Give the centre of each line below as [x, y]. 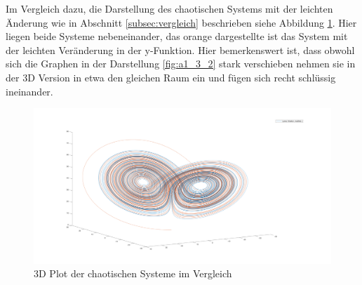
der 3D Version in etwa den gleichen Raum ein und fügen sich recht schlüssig [171, 77]
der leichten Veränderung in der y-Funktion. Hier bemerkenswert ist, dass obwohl [180, 49]
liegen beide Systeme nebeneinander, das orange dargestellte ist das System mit [177, 36]
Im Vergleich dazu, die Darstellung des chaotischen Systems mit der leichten [169, 8]
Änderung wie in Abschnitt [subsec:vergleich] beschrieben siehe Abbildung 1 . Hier [181, 22]
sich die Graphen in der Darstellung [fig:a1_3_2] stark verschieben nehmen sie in [181, 64]
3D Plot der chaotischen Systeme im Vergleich [133, 273]
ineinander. [29, 91]
